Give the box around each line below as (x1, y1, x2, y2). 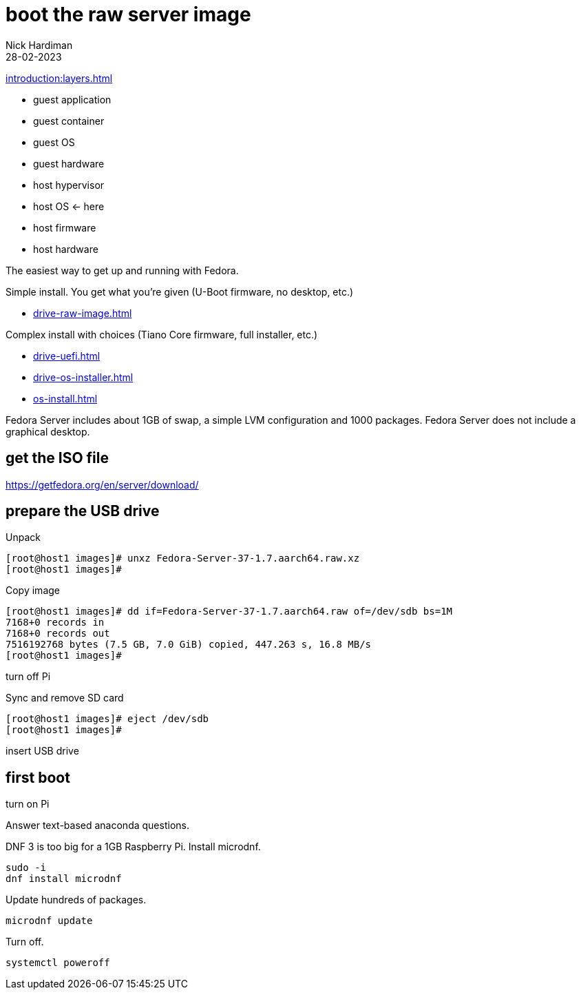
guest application (33, 93, 112, 105)
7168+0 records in (6, 617, 105, 628)
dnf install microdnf (6, 873, 122, 885)
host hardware (33, 243, 98, 255)
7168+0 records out (6, 628, 110, 639)
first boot (6, 768, 70, 786)
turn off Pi (6, 670, 51, 683)
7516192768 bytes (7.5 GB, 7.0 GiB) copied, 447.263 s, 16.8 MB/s (6, 639, 372, 650)
